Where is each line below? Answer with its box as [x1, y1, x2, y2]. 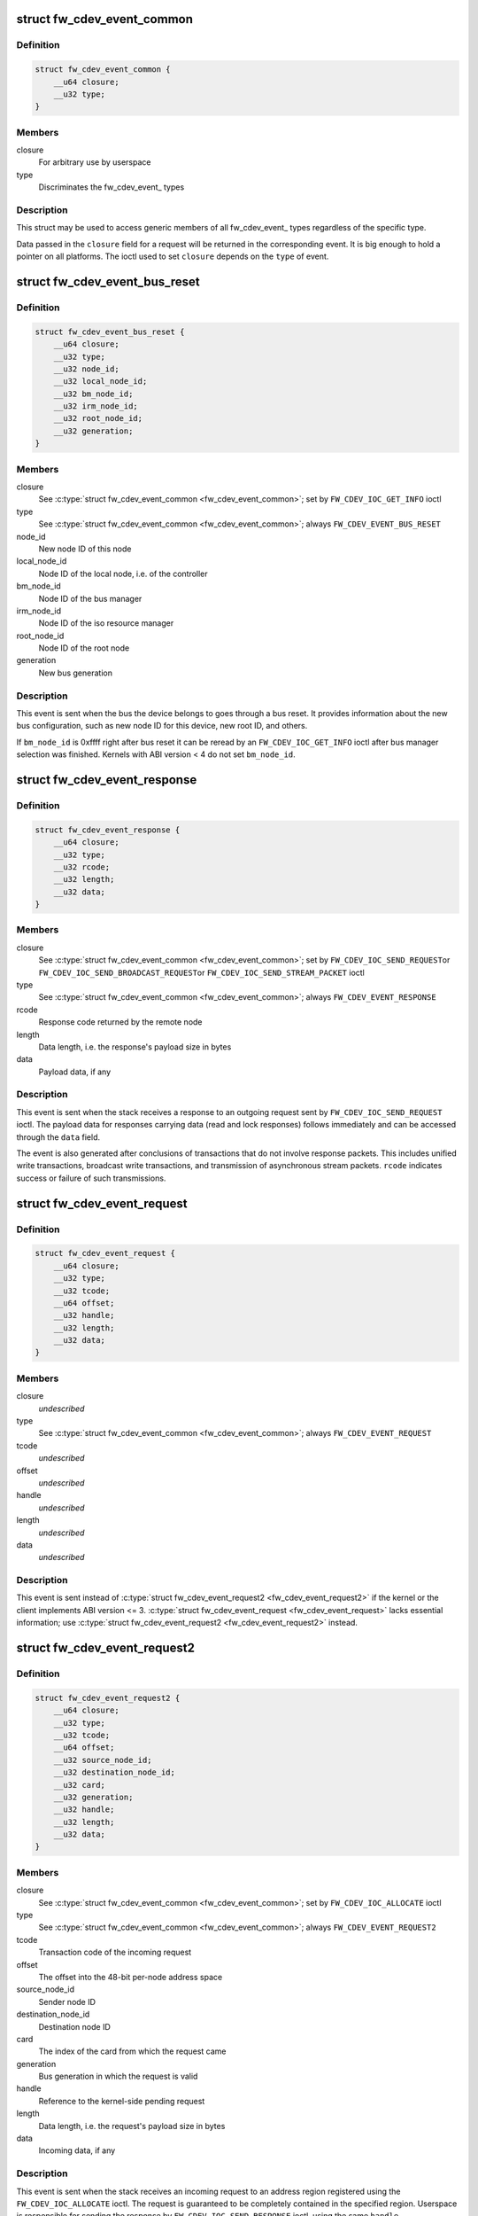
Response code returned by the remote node [38, 1017, 203, 1027]
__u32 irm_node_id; [53, 402, 139, 411]
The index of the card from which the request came [38, 2046, 227, 2056]
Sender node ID [38, 1996, 96, 2007]
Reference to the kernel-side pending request [38, 2095, 205, 2106]
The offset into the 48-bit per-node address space [38, 1971, 223, 1982]
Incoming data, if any [38, 2145, 116, 2156]
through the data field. [16, 1131, 101, 1143]
